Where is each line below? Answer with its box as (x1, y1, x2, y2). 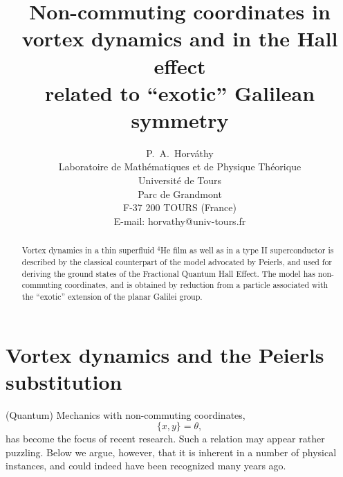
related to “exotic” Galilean (44, 78, 315, 107)
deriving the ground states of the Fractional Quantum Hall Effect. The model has (21, 267, 315, 279)
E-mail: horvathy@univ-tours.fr (113, 213, 246, 228)
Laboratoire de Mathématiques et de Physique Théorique (58, 159, 302, 174)
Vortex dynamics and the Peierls (6, 340, 324, 368)
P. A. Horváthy (146, 145, 214, 160)
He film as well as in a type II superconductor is (160, 244, 334, 256)
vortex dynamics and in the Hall (21, 24, 338, 53)
